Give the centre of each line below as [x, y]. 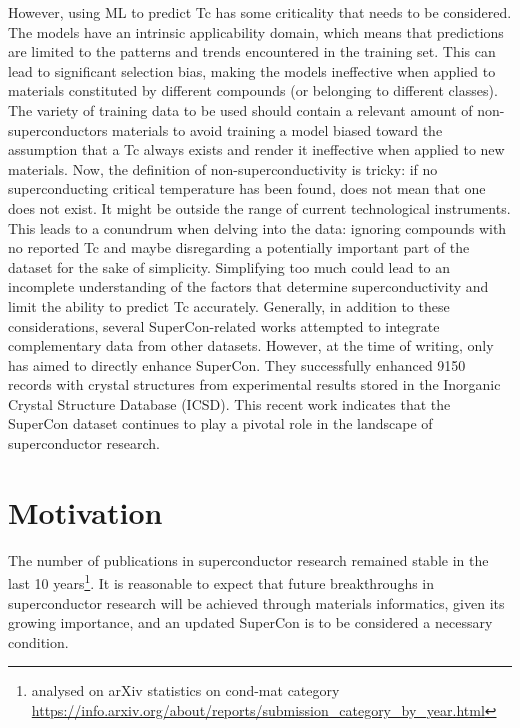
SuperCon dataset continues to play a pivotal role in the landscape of [220, 423]
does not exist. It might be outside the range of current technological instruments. [259, 207]
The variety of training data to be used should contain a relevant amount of [240, 109]
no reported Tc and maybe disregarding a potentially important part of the [239, 247]
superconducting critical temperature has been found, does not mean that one [247, 188]
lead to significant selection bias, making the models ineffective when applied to [252, 70]
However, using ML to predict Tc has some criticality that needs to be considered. [260, 12]
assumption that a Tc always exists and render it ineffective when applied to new [256, 149]
